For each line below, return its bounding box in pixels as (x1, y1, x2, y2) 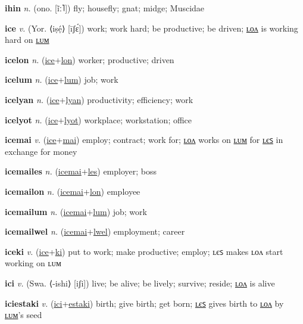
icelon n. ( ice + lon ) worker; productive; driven (5, 53, 174, 66)
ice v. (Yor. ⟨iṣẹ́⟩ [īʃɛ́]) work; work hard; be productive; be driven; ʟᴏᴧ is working (5, 21, 298, 34)
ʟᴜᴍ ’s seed (5, 309, 42, 321)
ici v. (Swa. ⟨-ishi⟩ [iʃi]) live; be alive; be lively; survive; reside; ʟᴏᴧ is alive (5, 276, 275, 289)
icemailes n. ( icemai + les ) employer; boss (5, 165, 157, 177)
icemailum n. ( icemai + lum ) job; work (5, 205, 147, 217)
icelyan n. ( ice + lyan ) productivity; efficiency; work (5, 93, 193, 105)
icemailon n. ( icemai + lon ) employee (5, 185, 140, 197)
